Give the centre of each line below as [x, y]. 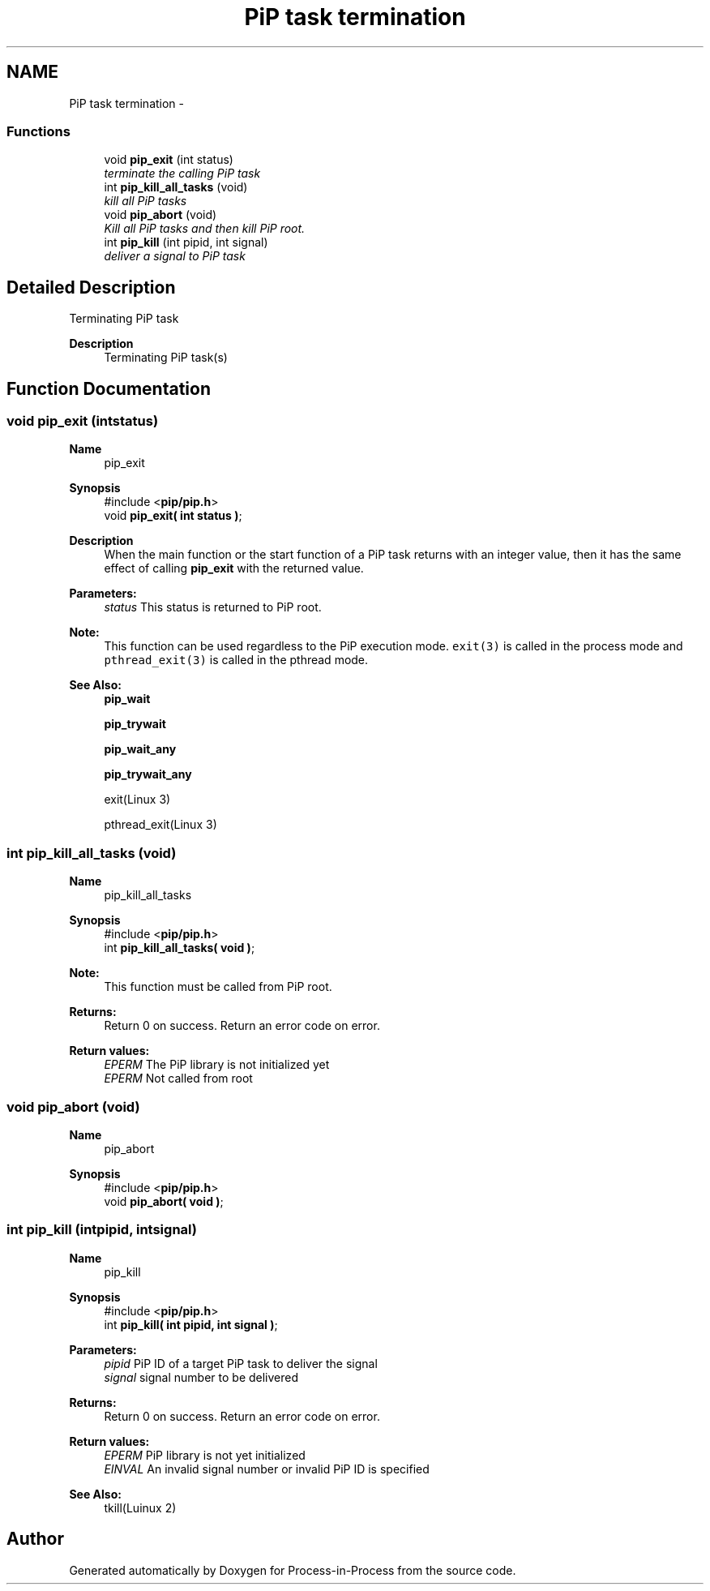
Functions [38, 131]
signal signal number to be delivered [201, 1377]
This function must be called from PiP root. [218, 987]
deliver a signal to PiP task [175, 256]
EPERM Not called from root [178, 1079]
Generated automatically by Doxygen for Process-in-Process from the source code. [293, 1570]
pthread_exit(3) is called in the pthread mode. [236, 660]
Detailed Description [91, 287]
